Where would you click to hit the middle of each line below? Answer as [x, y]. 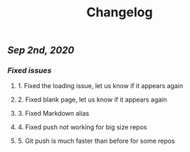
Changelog [120, 12]
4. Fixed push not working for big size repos [82, 127]
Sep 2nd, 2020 [41, 50]
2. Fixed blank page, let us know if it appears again [92, 99]
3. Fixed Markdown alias [53, 114]
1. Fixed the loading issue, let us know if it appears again [100, 86]
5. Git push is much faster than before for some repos [96, 141]
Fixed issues [30, 70]
